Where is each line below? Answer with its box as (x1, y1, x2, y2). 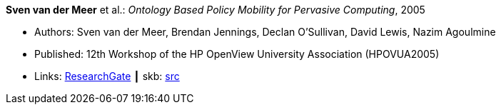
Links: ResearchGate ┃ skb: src (34, 70, 180, 82)
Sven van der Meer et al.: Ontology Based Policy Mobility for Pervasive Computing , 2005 (6, 4, 425, 16)
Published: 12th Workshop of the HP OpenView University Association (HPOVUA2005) (34, 48, 440, 60)
